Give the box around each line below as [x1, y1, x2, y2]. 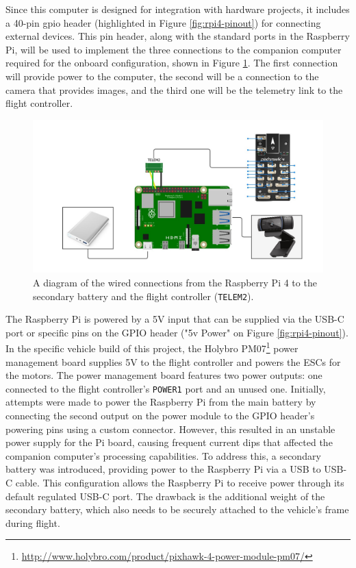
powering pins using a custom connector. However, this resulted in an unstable [5, 421, 335, 436]
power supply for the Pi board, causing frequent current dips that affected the [5, 435, 333, 449]
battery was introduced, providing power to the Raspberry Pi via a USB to [5, 462, 321, 476]
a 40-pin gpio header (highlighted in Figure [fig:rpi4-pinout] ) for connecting [5, 15, 321, 29]
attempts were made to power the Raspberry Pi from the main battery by [5, 395, 316, 409]
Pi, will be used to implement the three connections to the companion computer [5, 42, 342, 56]
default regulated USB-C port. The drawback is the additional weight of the [5, 489, 325, 503]
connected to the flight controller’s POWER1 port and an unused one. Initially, [5, 381, 326, 395]
